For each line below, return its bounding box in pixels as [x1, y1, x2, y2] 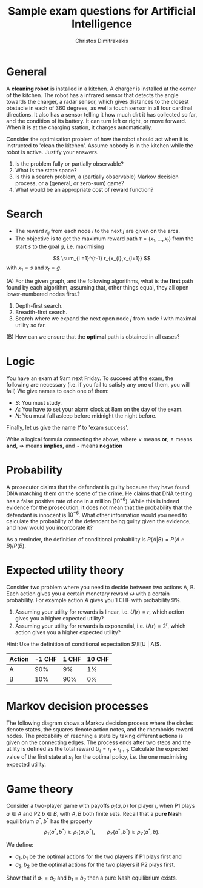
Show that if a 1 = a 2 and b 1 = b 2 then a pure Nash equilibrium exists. [6, 874, 178, 883]
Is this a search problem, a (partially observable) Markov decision [15, 173, 179, 180]
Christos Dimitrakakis [75, 37, 128, 44]
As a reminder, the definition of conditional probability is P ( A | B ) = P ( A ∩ [6, 536, 185, 543]
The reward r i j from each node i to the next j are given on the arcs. [15, 227, 181, 236]
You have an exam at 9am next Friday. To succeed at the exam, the [6, 375, 174, 382]
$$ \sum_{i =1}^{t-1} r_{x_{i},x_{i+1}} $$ [53, 255, 151, 262]
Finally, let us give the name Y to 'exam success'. [6, 424, 129, 431]
